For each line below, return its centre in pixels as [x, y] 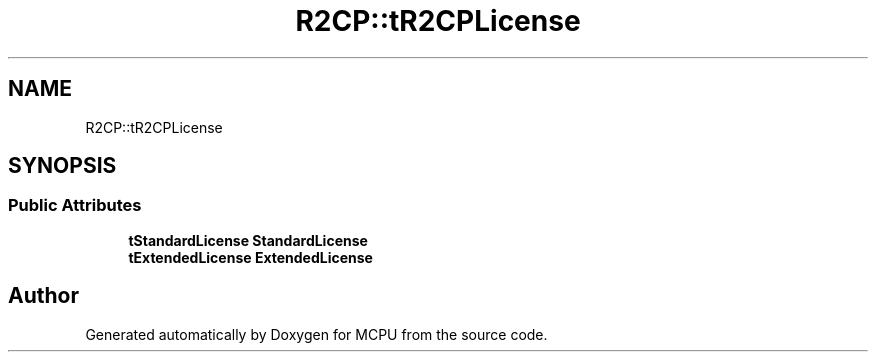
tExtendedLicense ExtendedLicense [250, 257]
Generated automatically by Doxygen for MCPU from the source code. [316, 334]
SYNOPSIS [62, 166]
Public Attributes [75, 205]
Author [43, 296]
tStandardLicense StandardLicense [248, 240]
